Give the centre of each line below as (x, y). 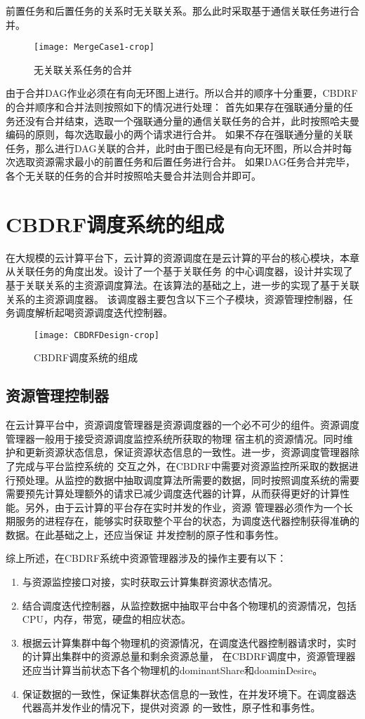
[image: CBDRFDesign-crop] (97, 335)
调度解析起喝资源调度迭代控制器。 (94, 313)
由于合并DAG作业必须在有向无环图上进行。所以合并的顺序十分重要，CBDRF (182, 93)
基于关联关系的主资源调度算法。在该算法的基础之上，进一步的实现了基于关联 (182, 284)
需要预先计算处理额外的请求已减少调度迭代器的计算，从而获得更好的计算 (173, 493)
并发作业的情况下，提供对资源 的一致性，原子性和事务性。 (186, 707)
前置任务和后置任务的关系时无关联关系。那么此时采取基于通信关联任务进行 (178, 11)
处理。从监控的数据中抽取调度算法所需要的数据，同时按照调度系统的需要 (192, 479)
